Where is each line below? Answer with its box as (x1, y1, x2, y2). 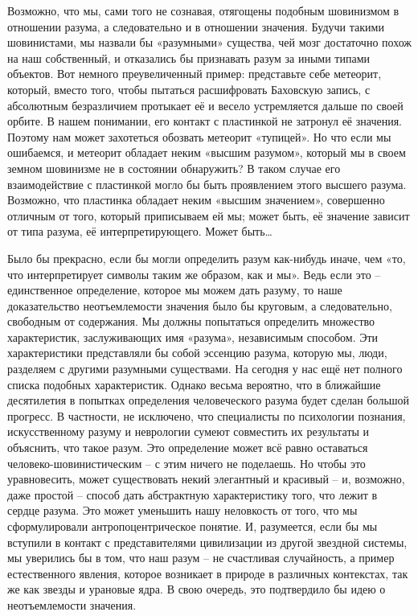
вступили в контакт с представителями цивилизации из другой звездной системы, (7, 533, 408, 550)
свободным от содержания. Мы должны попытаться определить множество (7, 313, 375, 330)
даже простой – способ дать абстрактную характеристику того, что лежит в (7, 486, 378, 503)
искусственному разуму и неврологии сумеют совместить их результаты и (7, 423, 370, 440)
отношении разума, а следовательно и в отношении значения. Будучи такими (7, 18, 384, 35)
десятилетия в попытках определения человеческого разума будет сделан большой (7, 392, 410, 409)
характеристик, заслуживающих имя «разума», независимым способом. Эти (7, 328, 379, 345)
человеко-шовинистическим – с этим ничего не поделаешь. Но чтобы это (7, 454, 366, 471)
